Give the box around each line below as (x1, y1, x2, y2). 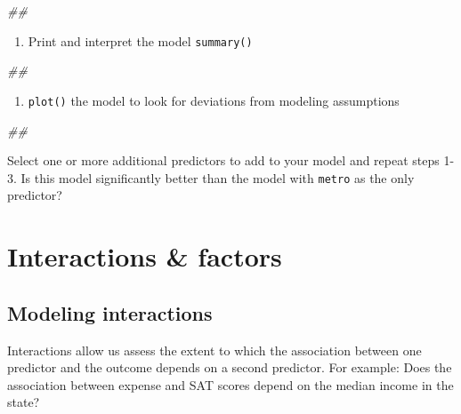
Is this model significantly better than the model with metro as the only (20, 168, 415, 187)
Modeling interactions (7, 299, 213, 326)
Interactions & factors (7, 238, 282, 275)
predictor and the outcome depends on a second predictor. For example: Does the (7, 358, 452, 377)
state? (7, 393, 40, 411)
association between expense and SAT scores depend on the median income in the (7, 375, 454, 394)
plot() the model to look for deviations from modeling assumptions (28, 91, 400, 109)
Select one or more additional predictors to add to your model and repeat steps (7, 151, 440, 170)
